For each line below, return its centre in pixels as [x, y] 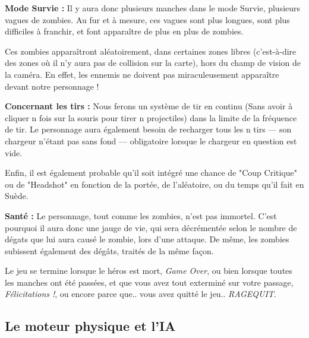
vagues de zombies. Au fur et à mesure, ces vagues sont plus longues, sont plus [147, 19]
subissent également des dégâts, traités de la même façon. [109, 250]
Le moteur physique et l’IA [90, 326]
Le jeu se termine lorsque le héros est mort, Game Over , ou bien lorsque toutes [149, 271]
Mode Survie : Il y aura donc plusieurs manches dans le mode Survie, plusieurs [153, 8]
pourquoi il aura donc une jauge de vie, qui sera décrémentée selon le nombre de [151, 227]
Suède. [17, 196]
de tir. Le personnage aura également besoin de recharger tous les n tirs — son [148, 129]
